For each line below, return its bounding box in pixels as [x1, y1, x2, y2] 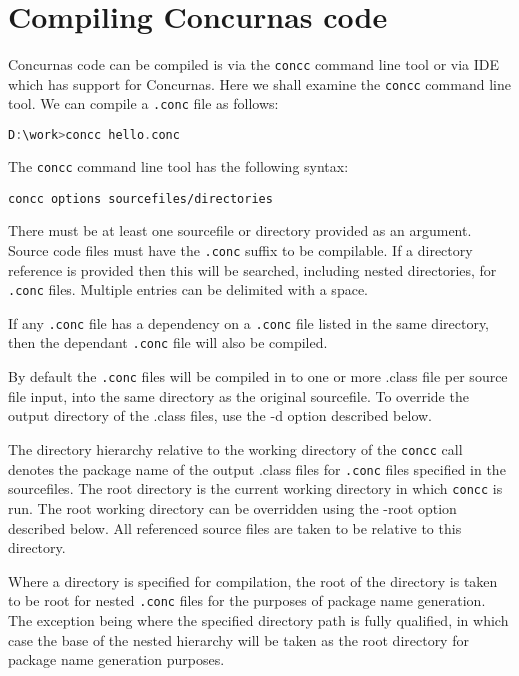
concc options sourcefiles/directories [8, 191, 273, 206]
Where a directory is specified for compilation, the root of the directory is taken [8, 570, 498, 591]
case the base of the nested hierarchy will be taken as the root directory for [8, 629, 469, 650]
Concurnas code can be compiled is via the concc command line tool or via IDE [8, 54, 500, 75]
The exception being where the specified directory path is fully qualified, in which [8, 609, 509, 630]
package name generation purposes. [8, 649, 225, 670]
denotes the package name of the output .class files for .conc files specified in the [8, 458, 506, 479]
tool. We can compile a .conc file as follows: [8, 93, 279, 114]
